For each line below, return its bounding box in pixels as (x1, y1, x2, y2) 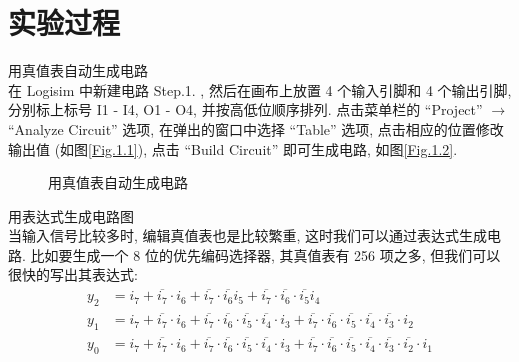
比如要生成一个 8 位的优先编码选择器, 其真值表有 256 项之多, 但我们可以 (30, 244, 501, 265)
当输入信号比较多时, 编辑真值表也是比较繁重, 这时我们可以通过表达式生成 (8, 225, 488, 246)
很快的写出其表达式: (8, 264, 138, 285)
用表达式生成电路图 (8, 205, 134, 226)
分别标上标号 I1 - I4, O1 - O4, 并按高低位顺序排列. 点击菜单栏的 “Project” (8, 99, 483, 120)
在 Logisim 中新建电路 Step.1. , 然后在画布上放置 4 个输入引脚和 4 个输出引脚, (8, 79, 512, 100)
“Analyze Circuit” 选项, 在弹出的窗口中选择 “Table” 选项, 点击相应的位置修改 (8, 118, 504, 139)
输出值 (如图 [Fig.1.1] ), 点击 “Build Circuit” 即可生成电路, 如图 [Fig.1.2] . (8, 138, 458, 159)
